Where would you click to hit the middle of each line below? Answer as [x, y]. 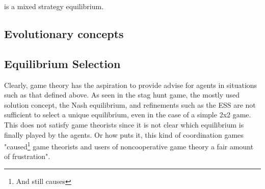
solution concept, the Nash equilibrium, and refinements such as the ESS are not [130, 104]
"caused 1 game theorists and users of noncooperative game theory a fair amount [129, 146]
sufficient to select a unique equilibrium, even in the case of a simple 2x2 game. [128, 115]
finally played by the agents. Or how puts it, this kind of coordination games [124, 134]
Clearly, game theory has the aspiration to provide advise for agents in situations [131, 85]
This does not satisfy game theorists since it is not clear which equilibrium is [124, 124]
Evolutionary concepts [64, 33]
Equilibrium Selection [62, 63]
